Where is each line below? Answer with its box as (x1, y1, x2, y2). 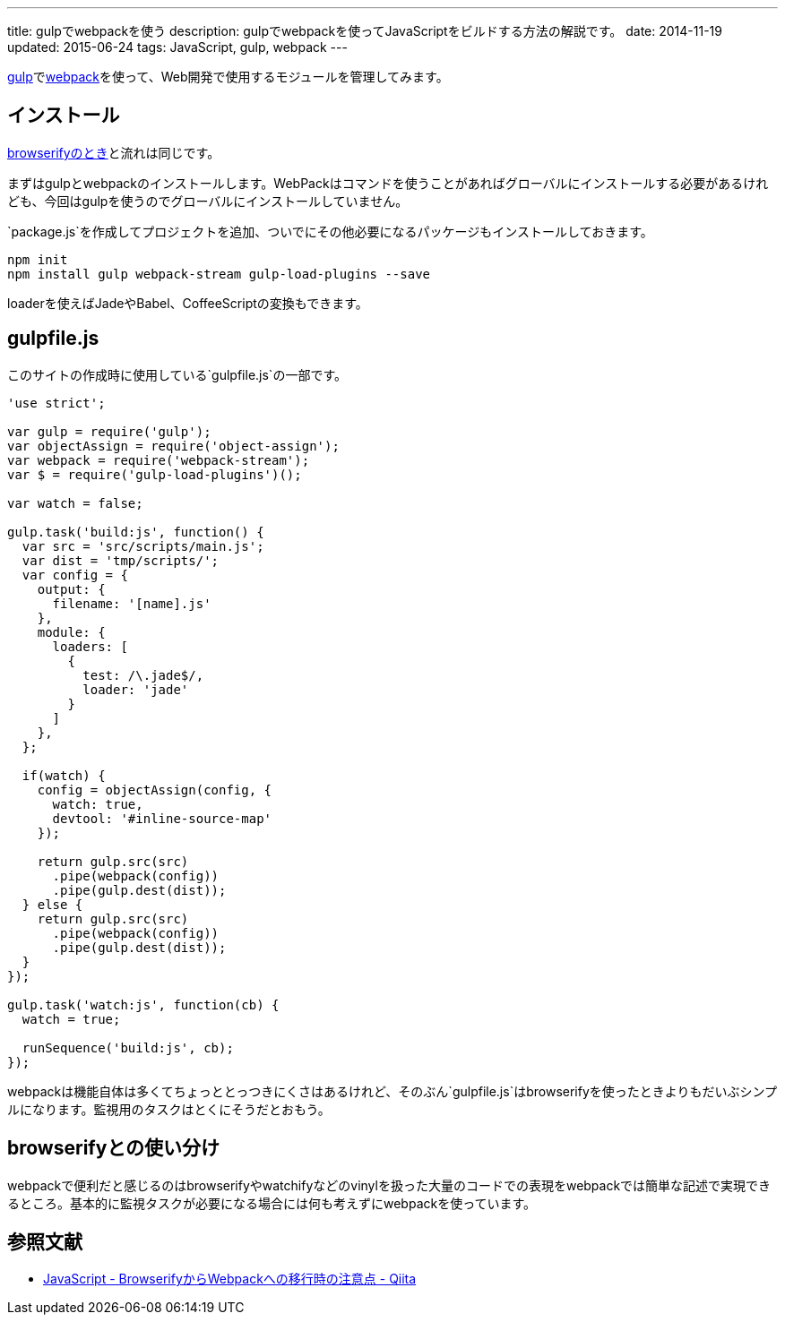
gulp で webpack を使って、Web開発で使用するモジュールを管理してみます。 (7, 69, 449, 84)
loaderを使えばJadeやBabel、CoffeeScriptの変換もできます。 (7, 295, 368, 311)
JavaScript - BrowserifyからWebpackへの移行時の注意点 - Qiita (43, 1271, 417, 1287)
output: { (37, 581, 106, 597)
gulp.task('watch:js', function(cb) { (7, 997, 280, 1012)
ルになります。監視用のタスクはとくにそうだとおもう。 (7, 1101, 331, 1117)
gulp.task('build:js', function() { (7, 524, 264, 539)
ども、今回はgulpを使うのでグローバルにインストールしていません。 (7, 193, 409, 209)
